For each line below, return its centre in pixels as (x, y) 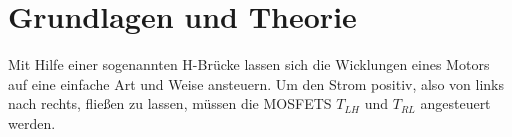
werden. (32, 122)
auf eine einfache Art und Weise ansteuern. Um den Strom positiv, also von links (256, 83)
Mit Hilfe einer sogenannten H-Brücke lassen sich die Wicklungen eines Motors (249, 64)
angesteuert (455, 103)
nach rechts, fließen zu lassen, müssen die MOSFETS (170, 103)
